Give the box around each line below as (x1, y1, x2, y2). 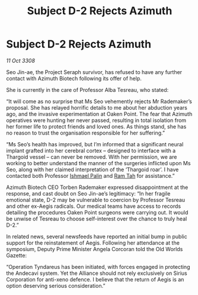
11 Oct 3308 (6, 57, 36, 64)
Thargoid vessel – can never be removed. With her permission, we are (6, 153, 177, 161)
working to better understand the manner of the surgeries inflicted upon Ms (6, 159, 191, 166)
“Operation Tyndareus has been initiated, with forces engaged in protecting (6, 263, 190, 270)
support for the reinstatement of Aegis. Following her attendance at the (6, 239, 180, 246)
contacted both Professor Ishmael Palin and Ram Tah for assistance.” (6, 172, 175, 179)
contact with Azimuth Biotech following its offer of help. (6, 75, 142, 82)
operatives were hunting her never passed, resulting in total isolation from (6, 117, 187, 124)
